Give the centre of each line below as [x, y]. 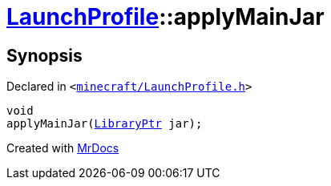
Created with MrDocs [63, 148]
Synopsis [44, 55]
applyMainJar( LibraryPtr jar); [105, 124]
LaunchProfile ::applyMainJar [165, 17]
